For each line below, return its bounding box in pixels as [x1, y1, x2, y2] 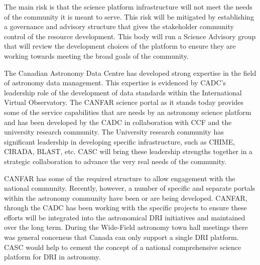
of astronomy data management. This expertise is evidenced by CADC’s [4, 77, 226, 88]
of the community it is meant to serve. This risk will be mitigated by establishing [4, 11, 254, 22]
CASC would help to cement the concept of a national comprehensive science [4, 241, 241, 252]
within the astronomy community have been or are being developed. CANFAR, [4, 192, 247, 203]
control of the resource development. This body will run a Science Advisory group [4, 31, 256, 41]
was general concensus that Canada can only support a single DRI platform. [4, 232, 239, 242]
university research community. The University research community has [4, 126, 224, 137]
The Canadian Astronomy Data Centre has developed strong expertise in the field [4, 67, 256, 78]
